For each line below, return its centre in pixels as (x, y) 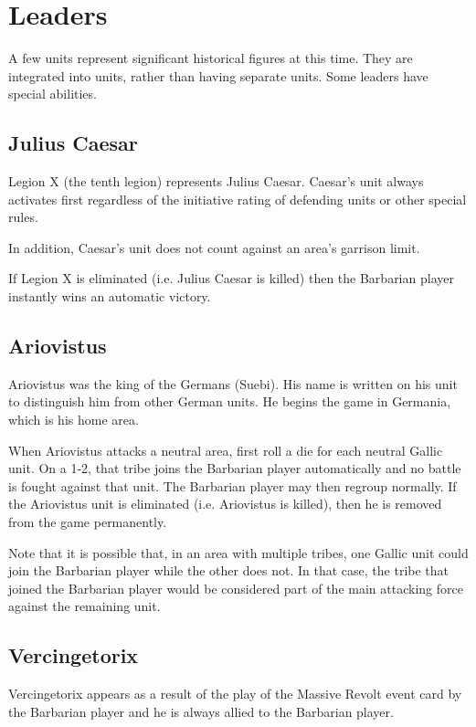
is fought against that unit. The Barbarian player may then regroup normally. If (233, 485)
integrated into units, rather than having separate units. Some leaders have (218, 75)
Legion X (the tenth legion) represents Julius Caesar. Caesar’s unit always (216, 181)
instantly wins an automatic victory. (110, 296)
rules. (23, 217)
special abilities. (53, 94)
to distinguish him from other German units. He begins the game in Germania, (230, 401)
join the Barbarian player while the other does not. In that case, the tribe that (229, 570)
